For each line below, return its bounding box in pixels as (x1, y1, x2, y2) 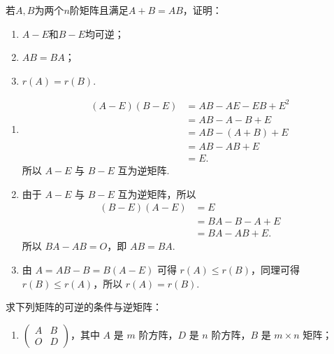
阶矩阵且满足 (69, 3, 129, 17)
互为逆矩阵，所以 (117, 186, 196, 201)
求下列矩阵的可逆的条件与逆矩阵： (6, 299, 162, 314)
